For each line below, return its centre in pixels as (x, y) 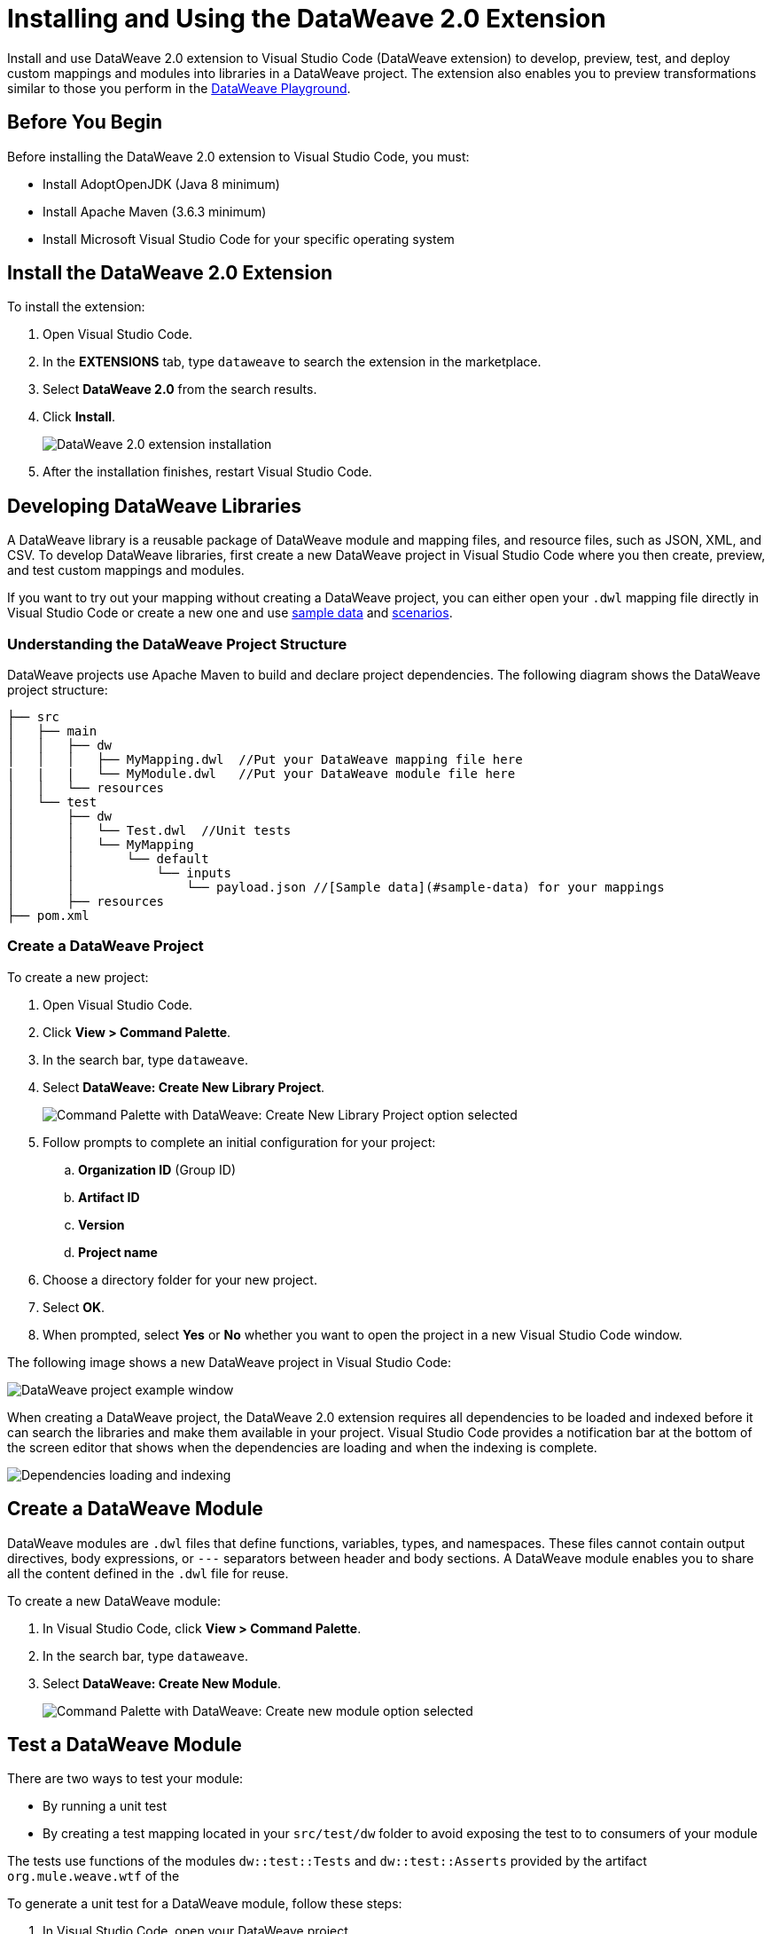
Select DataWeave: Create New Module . (162, 1683)
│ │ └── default (108, 859)
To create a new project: (78, 977)
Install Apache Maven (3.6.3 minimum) (155, 211)
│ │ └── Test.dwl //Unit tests (149, 831)
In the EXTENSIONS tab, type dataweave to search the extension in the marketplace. (292, 362)
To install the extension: (76, 307)
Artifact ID (109, 1197)
